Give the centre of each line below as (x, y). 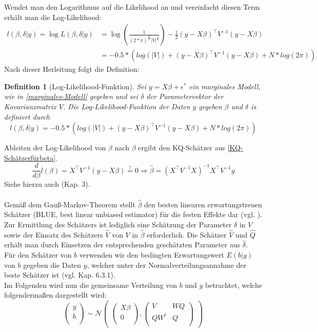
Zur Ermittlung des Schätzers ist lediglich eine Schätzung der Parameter (118, 224)
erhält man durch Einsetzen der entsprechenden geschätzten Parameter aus (122, 245)
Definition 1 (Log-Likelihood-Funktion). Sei (75, 86)
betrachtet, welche (234, 285)
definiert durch (27, 116)
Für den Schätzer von (38, 255)
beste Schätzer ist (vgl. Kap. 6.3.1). (60, 275)
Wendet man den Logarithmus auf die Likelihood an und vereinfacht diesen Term (132, 7)
